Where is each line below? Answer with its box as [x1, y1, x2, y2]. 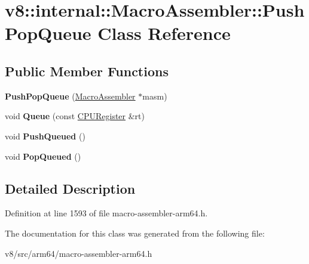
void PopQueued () [5, 150, 81, 162]
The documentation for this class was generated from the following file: [5, 226, 265, 239]
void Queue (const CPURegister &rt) [5, 110, 145, 122]
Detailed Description [5, 179, 136, 197]
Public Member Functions [5, 61, 169, 80]
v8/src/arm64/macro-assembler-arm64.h [5, 247, 152, 259]
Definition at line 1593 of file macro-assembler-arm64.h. [5, 207, 208, 219]
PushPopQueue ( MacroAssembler [5, 89, 136, 102]
